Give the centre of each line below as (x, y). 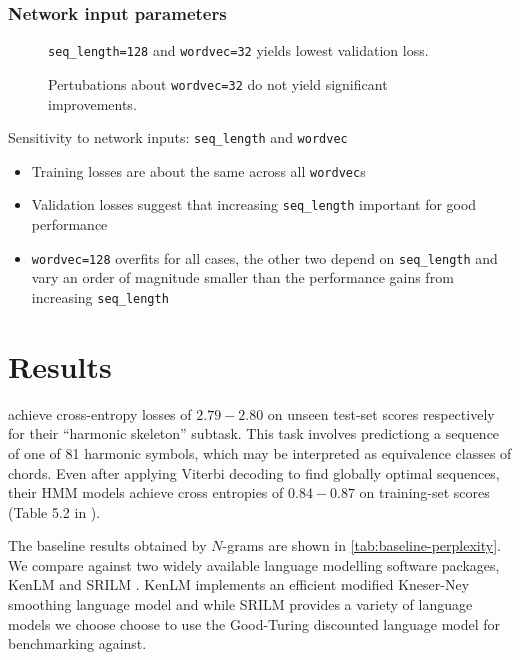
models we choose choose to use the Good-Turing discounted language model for (254, 623)
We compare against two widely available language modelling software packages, (254, 564)
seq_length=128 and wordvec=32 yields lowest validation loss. (238, 50)
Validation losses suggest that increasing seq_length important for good (254, 204)
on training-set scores (424, 492)
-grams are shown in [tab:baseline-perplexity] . (361, 545)
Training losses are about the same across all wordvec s (198, 170)
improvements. (92, 103)
